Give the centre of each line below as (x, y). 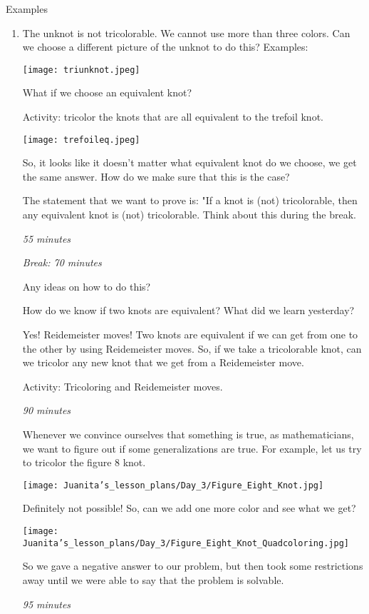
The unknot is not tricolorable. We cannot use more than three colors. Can (186, 32)
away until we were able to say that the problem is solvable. (153, 579)
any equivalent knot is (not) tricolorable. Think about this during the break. (189, 215)
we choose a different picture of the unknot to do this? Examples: (165, 47)
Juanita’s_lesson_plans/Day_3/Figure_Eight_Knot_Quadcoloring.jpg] (186, 543)
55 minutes (47, 238)
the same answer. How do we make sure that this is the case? (156, 176)
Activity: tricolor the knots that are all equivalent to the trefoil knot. (173, 117)
